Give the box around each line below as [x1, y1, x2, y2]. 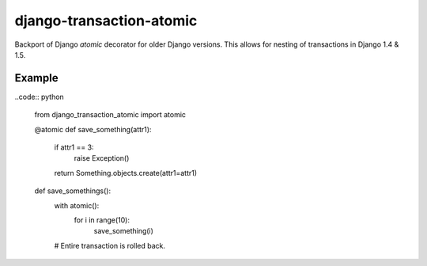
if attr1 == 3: [54, 142, 94, 152]
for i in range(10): [74, 215, 130, 225]
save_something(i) [93, 226, 154, 236]
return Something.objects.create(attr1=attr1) [54, 168, 198, 177]
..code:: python [14, 92, 65, 101]
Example [14, 71, 59, 85]
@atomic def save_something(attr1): [34, 124, 152, 134]
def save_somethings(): [34, 186, 111, 196]
